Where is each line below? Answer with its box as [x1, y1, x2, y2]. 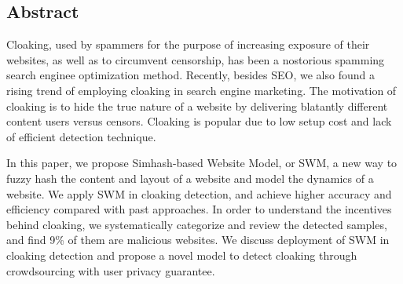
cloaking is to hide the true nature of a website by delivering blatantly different [6, 97, 388, 114]
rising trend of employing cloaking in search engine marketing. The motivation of [6, 82, 397, 98]
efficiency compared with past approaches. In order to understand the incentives [6, 201, 392, 217]
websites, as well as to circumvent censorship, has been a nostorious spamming [6, 51, 385, 67]
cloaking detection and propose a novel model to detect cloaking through [6, 246, 357, 263]
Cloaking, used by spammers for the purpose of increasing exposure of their [6, 36, 370, 53]
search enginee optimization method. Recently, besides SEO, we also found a [6, 67, 375, 83]
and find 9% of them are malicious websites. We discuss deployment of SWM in [6, 231, 390, 248]
